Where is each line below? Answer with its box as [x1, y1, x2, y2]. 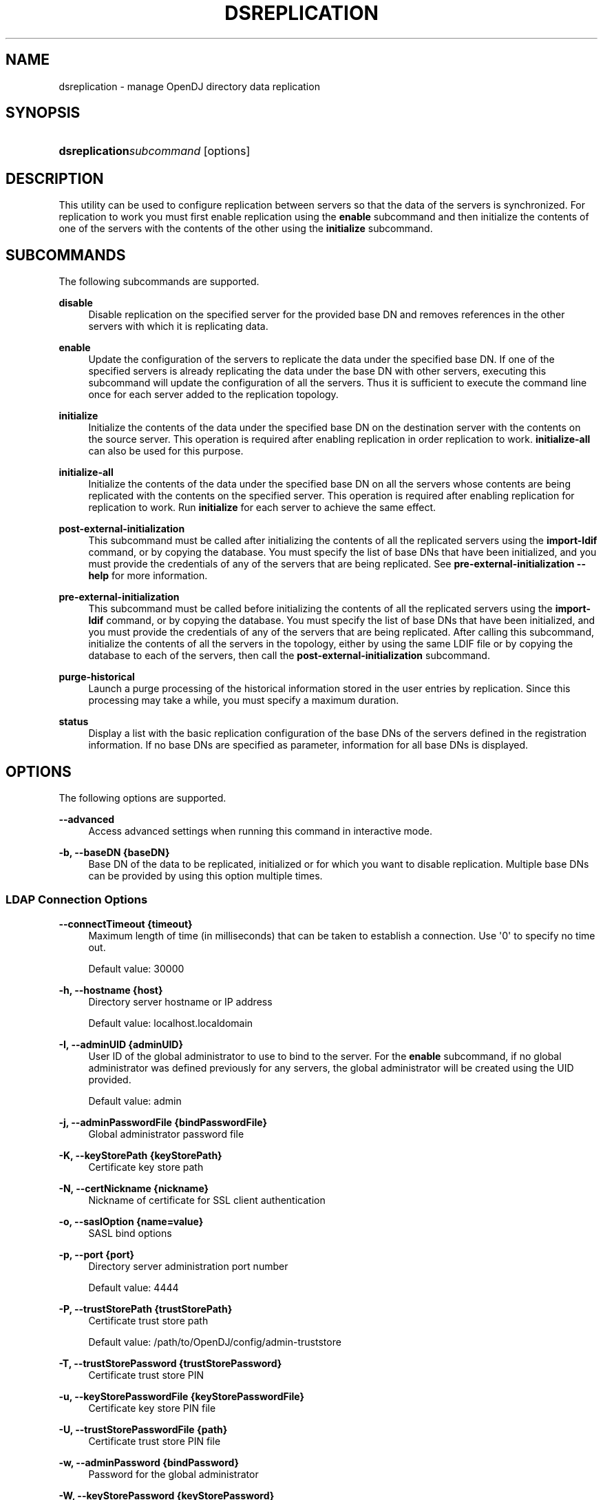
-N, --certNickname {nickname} [59, 1182, 209, 1194]
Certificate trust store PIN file [88, 1435, 221, 1447]
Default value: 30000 [88, 962, 184, 975]
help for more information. [88, 570, 208, 582]
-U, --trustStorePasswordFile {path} [59, 1423, 228, 1435]
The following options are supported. [59, 791, 226, 804]
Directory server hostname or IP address [88, 995, 273, 1008]
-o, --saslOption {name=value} [59, 1215, 204, 1227]
